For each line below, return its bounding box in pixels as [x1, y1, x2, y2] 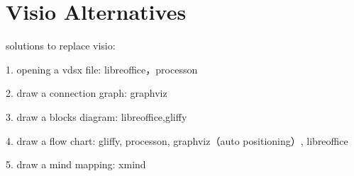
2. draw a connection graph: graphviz [6, 86, 167, 100]
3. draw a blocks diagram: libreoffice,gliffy [6, 109, 187, 124]
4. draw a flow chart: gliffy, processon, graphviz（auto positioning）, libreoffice [6, 133, 348, 148]
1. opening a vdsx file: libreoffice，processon [6, 61, 198, 76]
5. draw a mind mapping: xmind [6, 157, 146, 172]
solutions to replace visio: [6, 38, 116, 53]
